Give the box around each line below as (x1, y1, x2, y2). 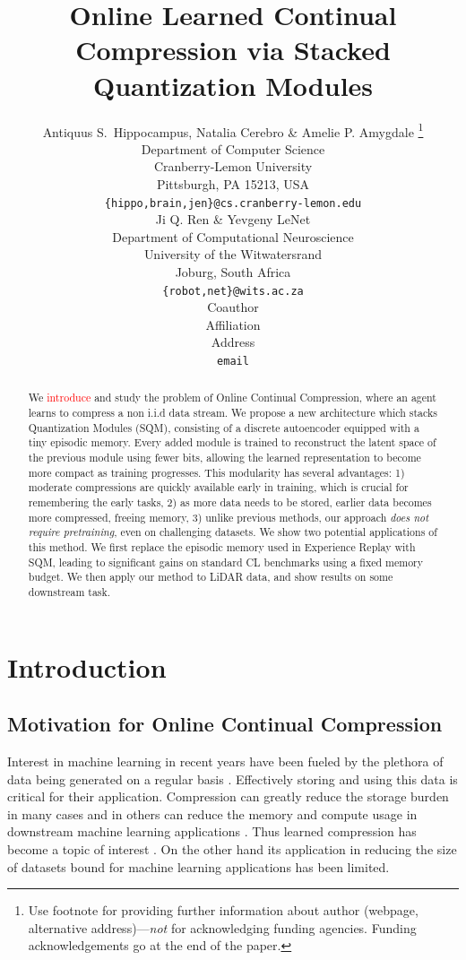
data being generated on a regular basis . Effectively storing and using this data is (7, 769, 458, 788)
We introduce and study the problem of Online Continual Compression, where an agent (28, 390, 436, 405)
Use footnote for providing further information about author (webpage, (28, 901, 419, 920)
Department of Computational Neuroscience (112, 227, 354, 246)
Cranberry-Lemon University (153, 157, 313, 176)
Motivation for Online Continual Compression (7, 710, 443, 738)
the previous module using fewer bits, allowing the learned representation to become (28, 450, 421, 465)
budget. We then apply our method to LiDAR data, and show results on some (28, 569, 393, 584)
